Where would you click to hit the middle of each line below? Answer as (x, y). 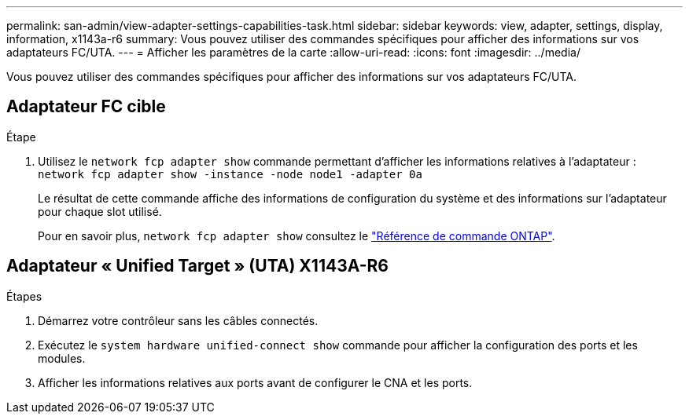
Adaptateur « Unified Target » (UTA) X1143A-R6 (197, 266)
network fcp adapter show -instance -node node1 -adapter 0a (230, 174)
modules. (62, 358)
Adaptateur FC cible (86, 107)
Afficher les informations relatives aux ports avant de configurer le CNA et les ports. (255, 382)
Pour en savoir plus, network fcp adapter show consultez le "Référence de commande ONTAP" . (297, 236)
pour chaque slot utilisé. (100, 211)
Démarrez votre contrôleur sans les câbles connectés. (178, 320)
